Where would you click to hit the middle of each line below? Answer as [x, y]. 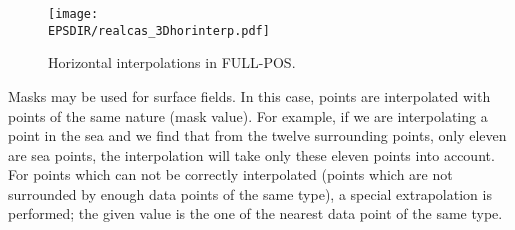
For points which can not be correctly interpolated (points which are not [230, 174]
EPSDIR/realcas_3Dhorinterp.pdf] [159, 30]
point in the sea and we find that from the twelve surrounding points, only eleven [257, 135]
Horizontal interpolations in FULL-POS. [172, 62]
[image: [73, 14]
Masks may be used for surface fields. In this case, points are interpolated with [249, 95]
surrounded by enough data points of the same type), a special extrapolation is [250, 193]
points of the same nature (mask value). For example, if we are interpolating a [248, 115]
